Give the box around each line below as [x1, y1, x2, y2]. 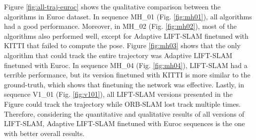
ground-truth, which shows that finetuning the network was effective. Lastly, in [4, 79, 245, 89]
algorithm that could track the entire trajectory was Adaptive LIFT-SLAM [4, 50, 233, 60]
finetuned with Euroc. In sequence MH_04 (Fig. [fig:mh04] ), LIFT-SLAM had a [4, 60, 248, 70]
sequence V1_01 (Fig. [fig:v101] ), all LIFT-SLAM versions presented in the [4, 89, 233, 99]
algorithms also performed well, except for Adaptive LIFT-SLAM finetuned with [4, 30, 249, 41]
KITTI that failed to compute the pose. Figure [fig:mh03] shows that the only [4, 40, 241, 51]
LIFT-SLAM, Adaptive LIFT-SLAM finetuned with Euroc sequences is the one [4, 118, 245, 129]
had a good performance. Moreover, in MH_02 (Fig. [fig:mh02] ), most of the [4, 21, 237, 31]
